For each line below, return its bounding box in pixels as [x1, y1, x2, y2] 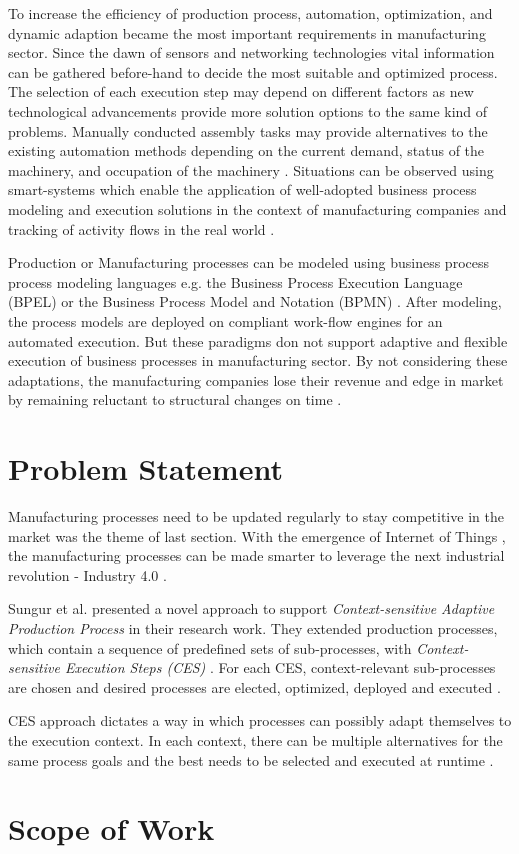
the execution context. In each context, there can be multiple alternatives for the [8, 729, 503, 750]
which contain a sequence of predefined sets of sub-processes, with [8, 637, 412, 658]
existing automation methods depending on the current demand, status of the [8, 140, 485, 161]
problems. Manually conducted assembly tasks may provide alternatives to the [8, 120, 488, 141]
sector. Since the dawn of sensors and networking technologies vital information [8, 42, 495, 63]
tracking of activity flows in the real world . [8, 218, 275, 239]
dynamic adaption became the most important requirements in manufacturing [8, 22, 486, 43]
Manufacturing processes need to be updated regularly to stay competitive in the [8, 506, 504, 526]
